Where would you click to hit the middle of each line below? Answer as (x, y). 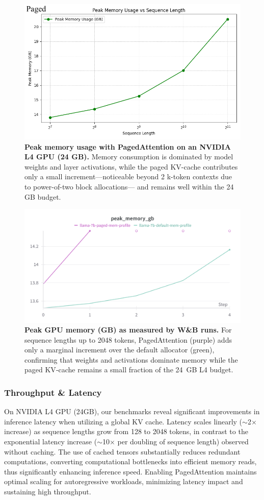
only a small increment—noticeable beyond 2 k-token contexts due (128, 176)
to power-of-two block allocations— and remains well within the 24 (129, 186)
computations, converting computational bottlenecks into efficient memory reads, (130, 461)
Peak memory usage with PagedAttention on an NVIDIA (128, 146)
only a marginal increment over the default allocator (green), (120, 350)
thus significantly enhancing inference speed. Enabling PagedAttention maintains (130, 471)
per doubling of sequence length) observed (183, 442)
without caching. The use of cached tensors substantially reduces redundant (122, 451)
